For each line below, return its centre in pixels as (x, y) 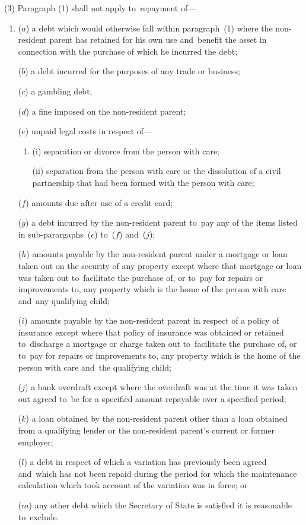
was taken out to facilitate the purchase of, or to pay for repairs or (141, 277)
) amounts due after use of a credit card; (99, 202)
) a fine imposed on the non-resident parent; (106, 111)
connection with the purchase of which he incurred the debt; (128, 51)
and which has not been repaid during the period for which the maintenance (157, 473)
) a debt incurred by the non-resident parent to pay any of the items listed (161, 222)
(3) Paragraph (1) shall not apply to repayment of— (100, 8)
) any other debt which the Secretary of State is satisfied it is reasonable (160, 505)
